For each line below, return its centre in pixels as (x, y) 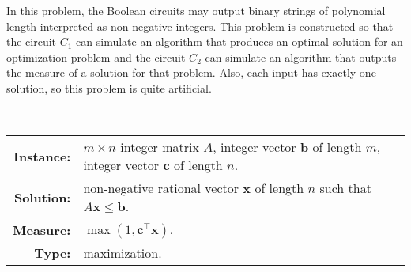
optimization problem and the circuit (96, 57)
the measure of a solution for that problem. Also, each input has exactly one (191, 72)
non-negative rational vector (161, 188)
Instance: (42, 156)
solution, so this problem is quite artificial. (109, 87)
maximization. (123, 253)
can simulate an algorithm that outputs (301, 57)
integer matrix (160, 147)
